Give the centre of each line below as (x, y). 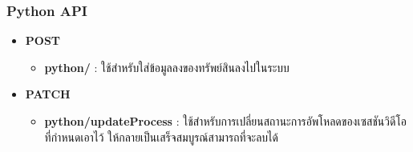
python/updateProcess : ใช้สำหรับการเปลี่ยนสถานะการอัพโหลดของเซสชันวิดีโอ (225, 121)
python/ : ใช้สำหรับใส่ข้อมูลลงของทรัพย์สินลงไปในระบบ (167, 67)
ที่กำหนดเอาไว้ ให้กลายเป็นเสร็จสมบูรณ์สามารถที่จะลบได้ (161, 136)
